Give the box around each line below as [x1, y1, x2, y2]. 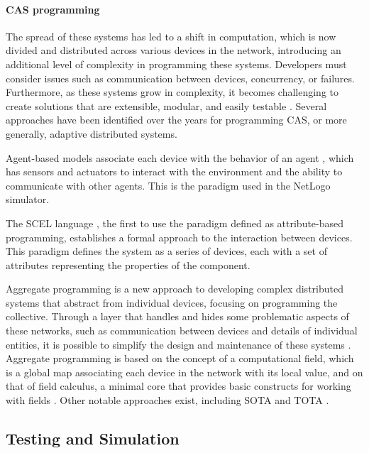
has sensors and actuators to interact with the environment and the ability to [6, 164, 343, 179]
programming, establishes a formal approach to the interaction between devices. [6, 229, 353, 244]
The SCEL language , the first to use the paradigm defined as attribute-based [6, 215, 344, 230]
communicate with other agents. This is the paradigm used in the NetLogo [6, 178, 331, 192]
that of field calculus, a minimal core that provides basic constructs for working [6, 378, 351, 393]
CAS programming [6, 1, 100, 16]
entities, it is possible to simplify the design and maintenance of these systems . [6, 337, 351, 351]
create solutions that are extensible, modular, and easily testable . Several [6, 98, 327, 113]
